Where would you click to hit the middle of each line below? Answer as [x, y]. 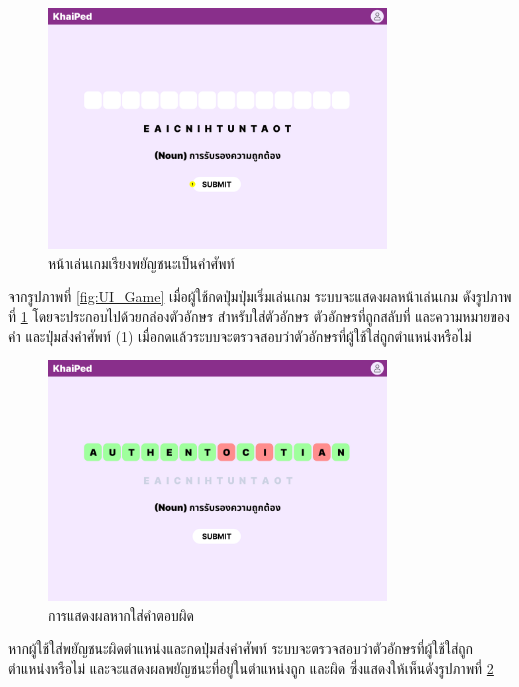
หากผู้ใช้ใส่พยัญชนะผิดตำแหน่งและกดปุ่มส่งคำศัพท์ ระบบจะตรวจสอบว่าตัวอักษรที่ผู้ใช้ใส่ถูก [241, 648]
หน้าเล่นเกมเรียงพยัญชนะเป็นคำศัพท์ [141, 262]
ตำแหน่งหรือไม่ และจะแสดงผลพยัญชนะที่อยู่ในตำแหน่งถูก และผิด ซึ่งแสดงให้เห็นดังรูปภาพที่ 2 [251, 668]
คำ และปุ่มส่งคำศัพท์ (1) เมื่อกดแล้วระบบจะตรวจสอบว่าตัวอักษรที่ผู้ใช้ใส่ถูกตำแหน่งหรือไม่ [240, 335]
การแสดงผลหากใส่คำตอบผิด [121, 614]
